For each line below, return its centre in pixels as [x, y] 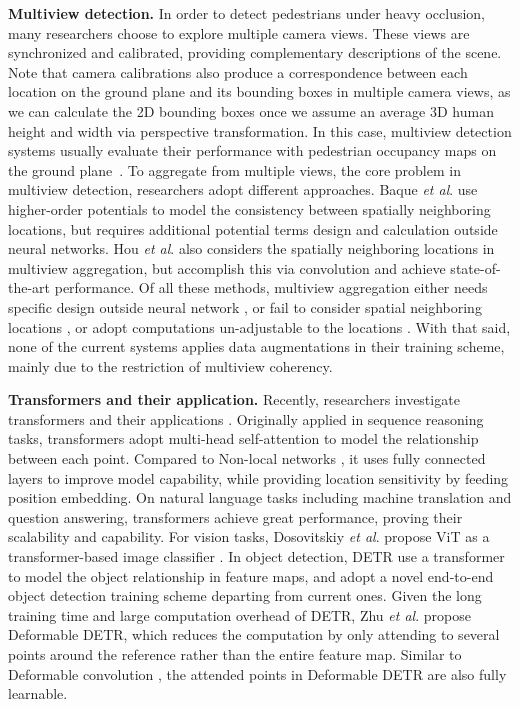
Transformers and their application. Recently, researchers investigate [234, 399]
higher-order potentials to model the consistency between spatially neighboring [249, 208]
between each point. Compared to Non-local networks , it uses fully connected [247, 458]
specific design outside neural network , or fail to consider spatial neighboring [245, 306]
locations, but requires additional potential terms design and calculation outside [253, 228]
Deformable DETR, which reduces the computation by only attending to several [254, 634]
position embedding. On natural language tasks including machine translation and [260, 497]
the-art [29, 287]
